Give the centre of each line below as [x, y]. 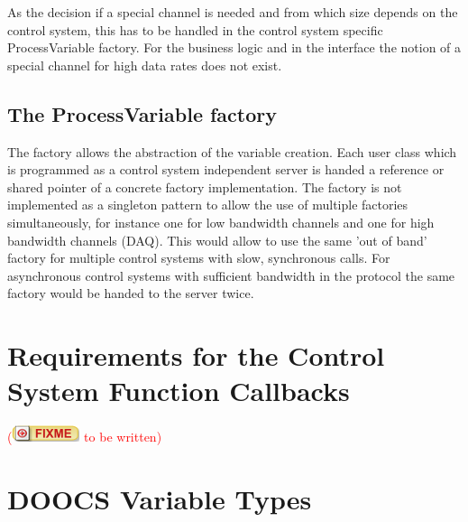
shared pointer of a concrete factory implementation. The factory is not [205, 186]
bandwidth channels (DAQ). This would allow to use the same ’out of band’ [217, 240]
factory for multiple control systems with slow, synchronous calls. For [199, 258]
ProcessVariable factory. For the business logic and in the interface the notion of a [234, 47]
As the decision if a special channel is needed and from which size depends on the [233, 12]
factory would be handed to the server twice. [131, 293]
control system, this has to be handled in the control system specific [195, 29]
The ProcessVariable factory [142, 113]
